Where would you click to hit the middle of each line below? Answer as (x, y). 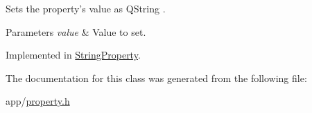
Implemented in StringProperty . (73, 55)
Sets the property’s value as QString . (86, 8)
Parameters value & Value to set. (76, 31)
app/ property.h (38, 101)
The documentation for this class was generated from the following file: (156, 78)
